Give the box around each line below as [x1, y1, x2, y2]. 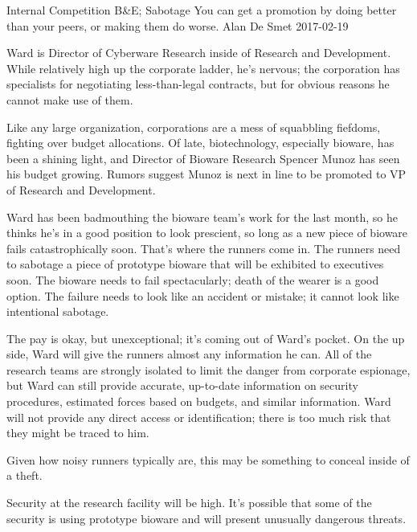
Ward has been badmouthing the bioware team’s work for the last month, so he [6, 208, 398, 225]
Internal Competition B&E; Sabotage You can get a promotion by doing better [6, 2, 397, 18]
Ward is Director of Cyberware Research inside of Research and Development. [6, 44, 391, 61]
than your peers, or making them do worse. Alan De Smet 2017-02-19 [6, 17, 349, 34]
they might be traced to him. [6, 424, 149, 441]
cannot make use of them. [6, 91, 133, 108]
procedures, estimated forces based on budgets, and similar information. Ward [6, 393, 391, 410]
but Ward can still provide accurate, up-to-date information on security [6, 377, 358, 394]
